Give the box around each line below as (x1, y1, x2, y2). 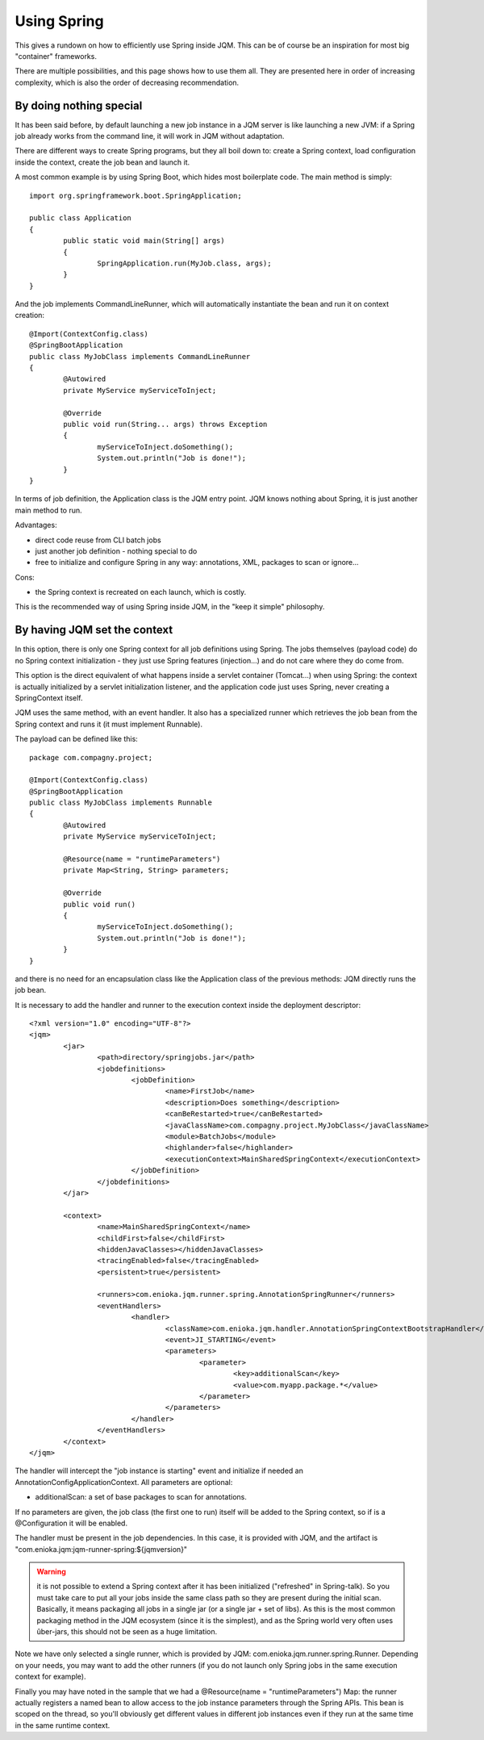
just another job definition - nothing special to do (35, 546, 198, 556)
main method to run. (15, 505, 82, 515)
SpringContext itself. (15, 692, 84, 702)
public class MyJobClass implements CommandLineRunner (29, 352, 251, 361)
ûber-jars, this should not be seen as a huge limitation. (36, 1627, 218, 1637)
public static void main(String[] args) (63, 236, 225, 245)
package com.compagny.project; (29, 753, 153, 762)
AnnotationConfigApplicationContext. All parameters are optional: (15, 1477, 233, 1487)
